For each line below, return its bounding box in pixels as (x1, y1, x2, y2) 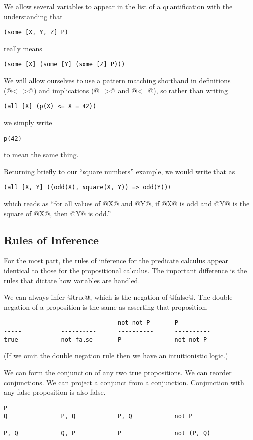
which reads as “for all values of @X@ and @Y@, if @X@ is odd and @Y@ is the (4, 198, 250, 209)
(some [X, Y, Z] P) (4, 29, 68, 36)
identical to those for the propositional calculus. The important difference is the (4, 265, 247, 276)
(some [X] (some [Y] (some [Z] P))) (4, 61, 125, 68)
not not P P (118, 319, 178, 327)
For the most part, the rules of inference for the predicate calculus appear (4, 255, 229, 266)
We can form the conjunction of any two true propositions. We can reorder (4, 367, 232, 377)
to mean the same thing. (4, 149, 79, 160)
